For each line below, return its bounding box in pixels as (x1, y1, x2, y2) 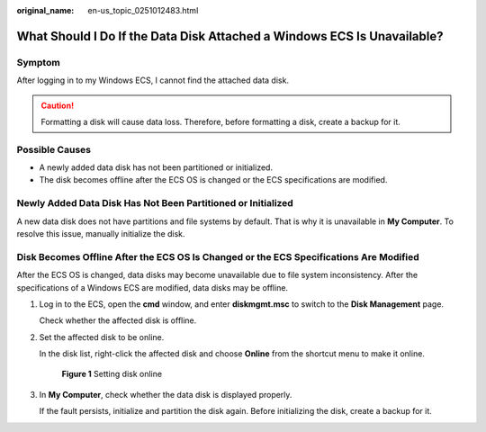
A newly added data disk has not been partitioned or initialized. (39, 162, 274, 173)
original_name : (16, 5, 75, 15)
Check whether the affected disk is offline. (39, 315, 197, 326)
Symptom (16, 56, 60, 68)
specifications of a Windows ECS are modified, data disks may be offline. (16, 282, 288, 292)
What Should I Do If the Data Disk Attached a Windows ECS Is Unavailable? (16, 28, 444, 44)
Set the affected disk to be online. (39, 331, 165, 342)
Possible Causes (16, 143, 92, 156)
